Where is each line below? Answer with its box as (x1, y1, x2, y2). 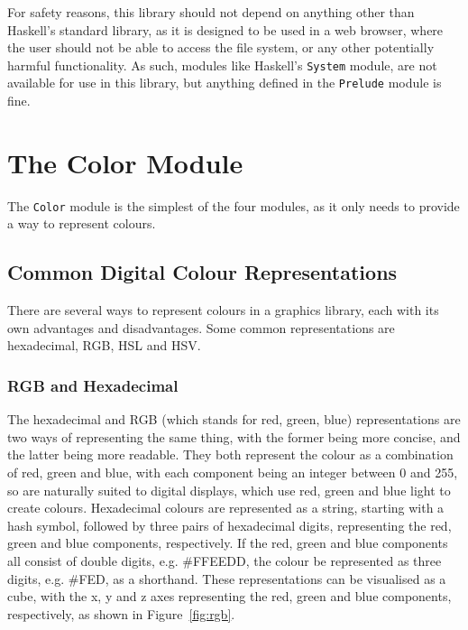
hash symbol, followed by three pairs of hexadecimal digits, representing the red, (7, 515, 452, 534)
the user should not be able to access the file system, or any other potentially (7, 38, 435, 57)
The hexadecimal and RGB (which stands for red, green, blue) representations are (7, 410, 461, 429)
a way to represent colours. (7, 214, 156, 233)
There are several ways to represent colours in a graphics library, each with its (7, 301, 439, 320)
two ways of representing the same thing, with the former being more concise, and (7, 427, 461, 446)
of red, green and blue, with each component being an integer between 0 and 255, (7, 463, 458, 482)
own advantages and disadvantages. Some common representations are (7, 318, 395, 337)
